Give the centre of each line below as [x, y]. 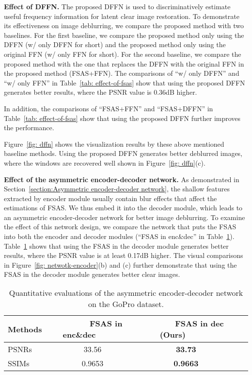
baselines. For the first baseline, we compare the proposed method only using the [124, 35]
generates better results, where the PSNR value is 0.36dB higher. [101, 92]
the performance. [29, 128]
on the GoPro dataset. [126, 304]
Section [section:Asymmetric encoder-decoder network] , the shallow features [117, 189]
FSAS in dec [199, 324]
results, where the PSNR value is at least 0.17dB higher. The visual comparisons [124, 255]
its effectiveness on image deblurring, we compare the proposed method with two [124, 26]
